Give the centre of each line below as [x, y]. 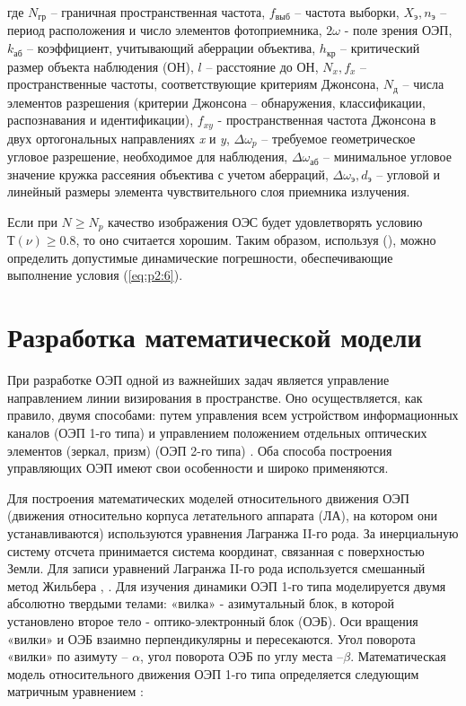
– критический [380, 48]
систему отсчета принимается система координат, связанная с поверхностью [216, 550]
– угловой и [409, 174]
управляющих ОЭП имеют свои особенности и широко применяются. [198, 468]
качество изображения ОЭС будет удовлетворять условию [265, 221]
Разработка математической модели [215, 337]
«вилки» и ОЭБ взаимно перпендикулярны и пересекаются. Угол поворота [211, 638]
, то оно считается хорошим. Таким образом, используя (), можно [256, 240]
